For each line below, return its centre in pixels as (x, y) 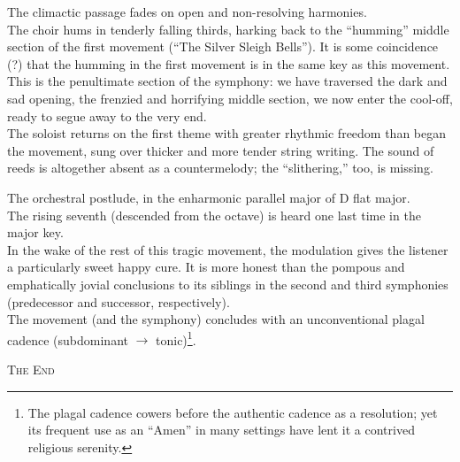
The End (31, 369)
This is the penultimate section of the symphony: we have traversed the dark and (227, 81)
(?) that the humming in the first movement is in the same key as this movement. (229, 63)
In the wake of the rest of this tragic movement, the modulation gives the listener (228, 249)
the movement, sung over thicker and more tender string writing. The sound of (221, 150)
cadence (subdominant (68, 339)
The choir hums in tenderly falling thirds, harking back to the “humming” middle (228, 29)
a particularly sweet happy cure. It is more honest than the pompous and (206, 267)
